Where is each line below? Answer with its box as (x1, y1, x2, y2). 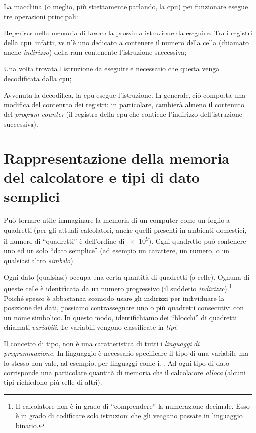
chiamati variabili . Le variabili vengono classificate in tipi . (4, 322, 178, 332)
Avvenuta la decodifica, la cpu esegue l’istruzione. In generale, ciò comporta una (4, 90, 246, 100)
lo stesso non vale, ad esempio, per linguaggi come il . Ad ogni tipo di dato (4, 358, 230, 368)
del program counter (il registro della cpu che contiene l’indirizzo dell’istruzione (4, 109, 242, 119)
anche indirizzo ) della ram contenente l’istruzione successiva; (4, 47, 187, 57)
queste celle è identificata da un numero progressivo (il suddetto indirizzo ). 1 (4, 282, 232, 293)
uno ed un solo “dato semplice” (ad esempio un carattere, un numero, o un (4, 245, 230, 256)
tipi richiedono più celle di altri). (4, 377, 102, 387)
